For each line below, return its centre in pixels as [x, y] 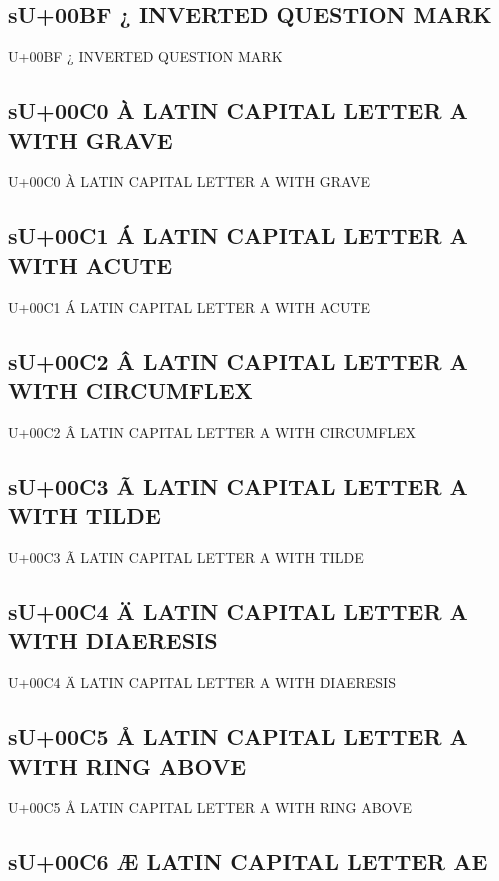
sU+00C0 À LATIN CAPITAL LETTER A [238, 110]
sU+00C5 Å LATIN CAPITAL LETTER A [238, 736]
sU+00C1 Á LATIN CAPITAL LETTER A [238, 235]
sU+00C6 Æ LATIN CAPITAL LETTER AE [248, 861]
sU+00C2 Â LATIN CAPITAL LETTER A [238, 360]
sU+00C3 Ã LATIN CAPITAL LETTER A [238, 485]
